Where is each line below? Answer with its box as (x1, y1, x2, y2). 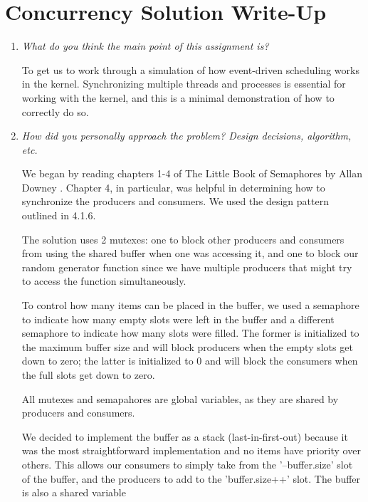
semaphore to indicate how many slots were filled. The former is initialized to (21, 325, 359, 340)
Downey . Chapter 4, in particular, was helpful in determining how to (21, 179, 325, 194)
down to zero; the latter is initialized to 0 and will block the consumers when (21, 353, 358, 368)
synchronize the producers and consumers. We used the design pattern (21, 194, 329, 209)
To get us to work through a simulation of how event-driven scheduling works (21, 62, 359, 77)
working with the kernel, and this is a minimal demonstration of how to (21, 90, 335, 105)
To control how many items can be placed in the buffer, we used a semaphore (21, 298, 359, 313)
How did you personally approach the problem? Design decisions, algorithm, (21, 128, 352, 143)
